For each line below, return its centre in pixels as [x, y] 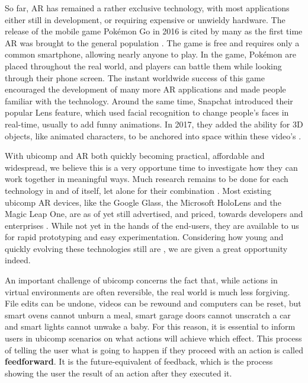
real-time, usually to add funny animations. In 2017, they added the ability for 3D [154, 124]
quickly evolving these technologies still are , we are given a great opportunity [146, 248]
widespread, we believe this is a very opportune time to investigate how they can [151, 167]
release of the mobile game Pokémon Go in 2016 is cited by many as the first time [154, 31]
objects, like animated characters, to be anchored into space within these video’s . [153, 135]
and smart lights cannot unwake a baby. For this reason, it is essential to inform [150, 326]
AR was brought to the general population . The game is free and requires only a [152, 42]
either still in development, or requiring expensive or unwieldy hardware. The [145, 19]
